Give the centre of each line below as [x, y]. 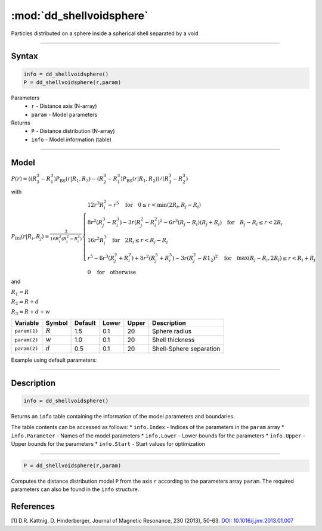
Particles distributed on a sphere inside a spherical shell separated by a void [105, 33]
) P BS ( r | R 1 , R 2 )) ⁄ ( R [145, 179]
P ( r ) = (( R [24, 178]
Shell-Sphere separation [186, 349]
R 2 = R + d [25, 303]
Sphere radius [172, 331]
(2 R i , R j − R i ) [184, 206]
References [33, 507]
